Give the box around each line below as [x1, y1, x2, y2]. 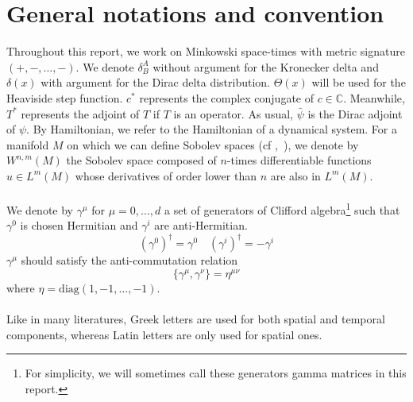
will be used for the [311, 74, 406, 91]
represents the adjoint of [21, 105, 140, 122]
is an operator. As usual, [173, 105, 293, 122]
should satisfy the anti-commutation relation [21, 252, 238, 269]
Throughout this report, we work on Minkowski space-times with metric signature [6, 43, 405, 60]
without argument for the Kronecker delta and [152, 58, 379, 75]
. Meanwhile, [343, 89, 405, 106]
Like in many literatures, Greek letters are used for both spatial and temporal [6, 311, 385, 327]
